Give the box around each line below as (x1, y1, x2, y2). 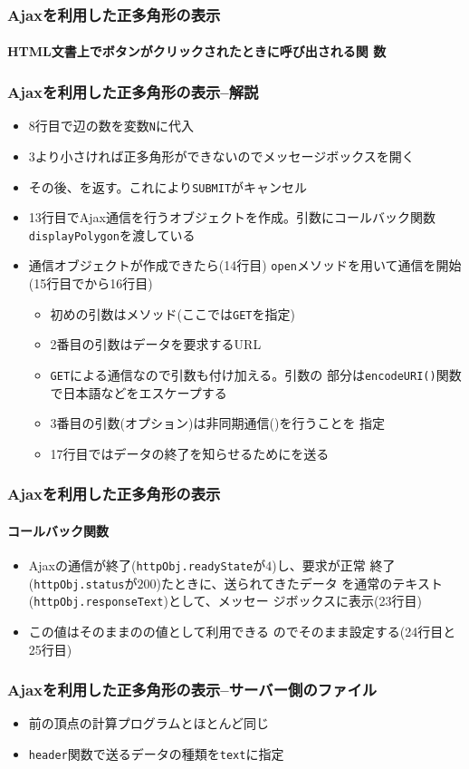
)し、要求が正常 (272, 555, 366, 574)
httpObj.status (33, 578, 125, 591)
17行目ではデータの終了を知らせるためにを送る (50, 443, 330, 462)
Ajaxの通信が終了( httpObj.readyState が (28, 555, 266, 574)
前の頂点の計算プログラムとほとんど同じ (28, 714, 269, 733)
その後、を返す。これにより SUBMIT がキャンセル (28, 177, 308, 196)
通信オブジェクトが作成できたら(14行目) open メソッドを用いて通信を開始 (28, 256, 462, 275)
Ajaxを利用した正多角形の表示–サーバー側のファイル (7, 678, 378, 701)
